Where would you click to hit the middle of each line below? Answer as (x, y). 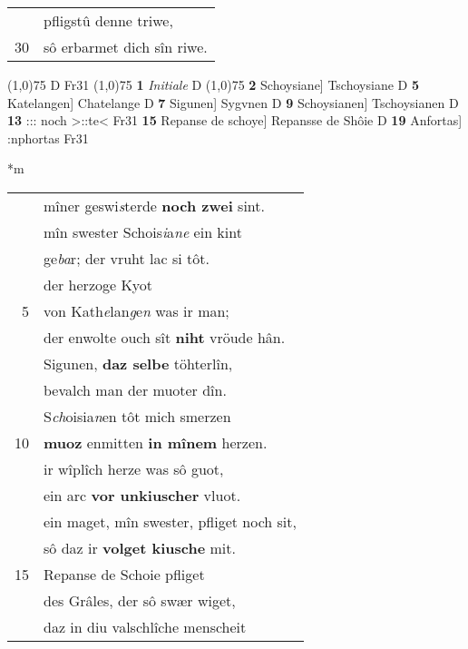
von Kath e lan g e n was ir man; (136, 310)
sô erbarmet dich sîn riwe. (126, 47)
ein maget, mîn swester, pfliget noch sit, (170, 521)
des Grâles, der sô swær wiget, (140, 600)
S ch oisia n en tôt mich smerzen (137, 416)
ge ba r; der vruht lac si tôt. (127, 258)
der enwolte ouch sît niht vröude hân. (165, 337)
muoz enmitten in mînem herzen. (156, 442)
